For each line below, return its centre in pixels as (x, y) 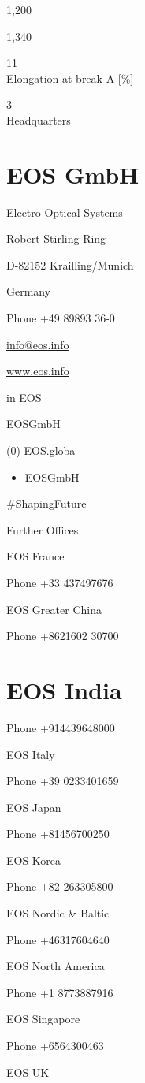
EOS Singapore (43, 1019)
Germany (29, 291)
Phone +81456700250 (58, 834)
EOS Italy (31, 754)
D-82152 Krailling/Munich (70, 264)
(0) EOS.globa (41, 450)
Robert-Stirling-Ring (56, 238)
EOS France (35, 556)
